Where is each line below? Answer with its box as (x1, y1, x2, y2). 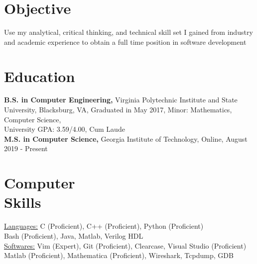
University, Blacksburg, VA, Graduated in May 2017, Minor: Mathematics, (4, 104, 232, 115)
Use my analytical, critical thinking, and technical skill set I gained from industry (4, 27, 253, 37)
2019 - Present (4, 143, 48, 154)
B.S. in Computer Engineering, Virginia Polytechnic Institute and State (4, 94, 238, 105)
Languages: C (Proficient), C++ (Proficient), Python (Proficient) (4, 221, 204, 231)
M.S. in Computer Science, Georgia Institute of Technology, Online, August (4, 133, 248, 144)
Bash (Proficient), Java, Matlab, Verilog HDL (4, 230, 143, 241)
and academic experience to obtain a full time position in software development (4, 36, 247, 47)
